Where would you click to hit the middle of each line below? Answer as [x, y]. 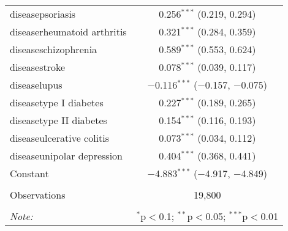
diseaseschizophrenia [54, 49]
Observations [38, 195]
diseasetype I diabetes [57, 102]
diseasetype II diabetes [59, 120]
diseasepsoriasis [43, 14]
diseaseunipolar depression [66, 156]
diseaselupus [36, 85]
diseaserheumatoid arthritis [68, 31]
